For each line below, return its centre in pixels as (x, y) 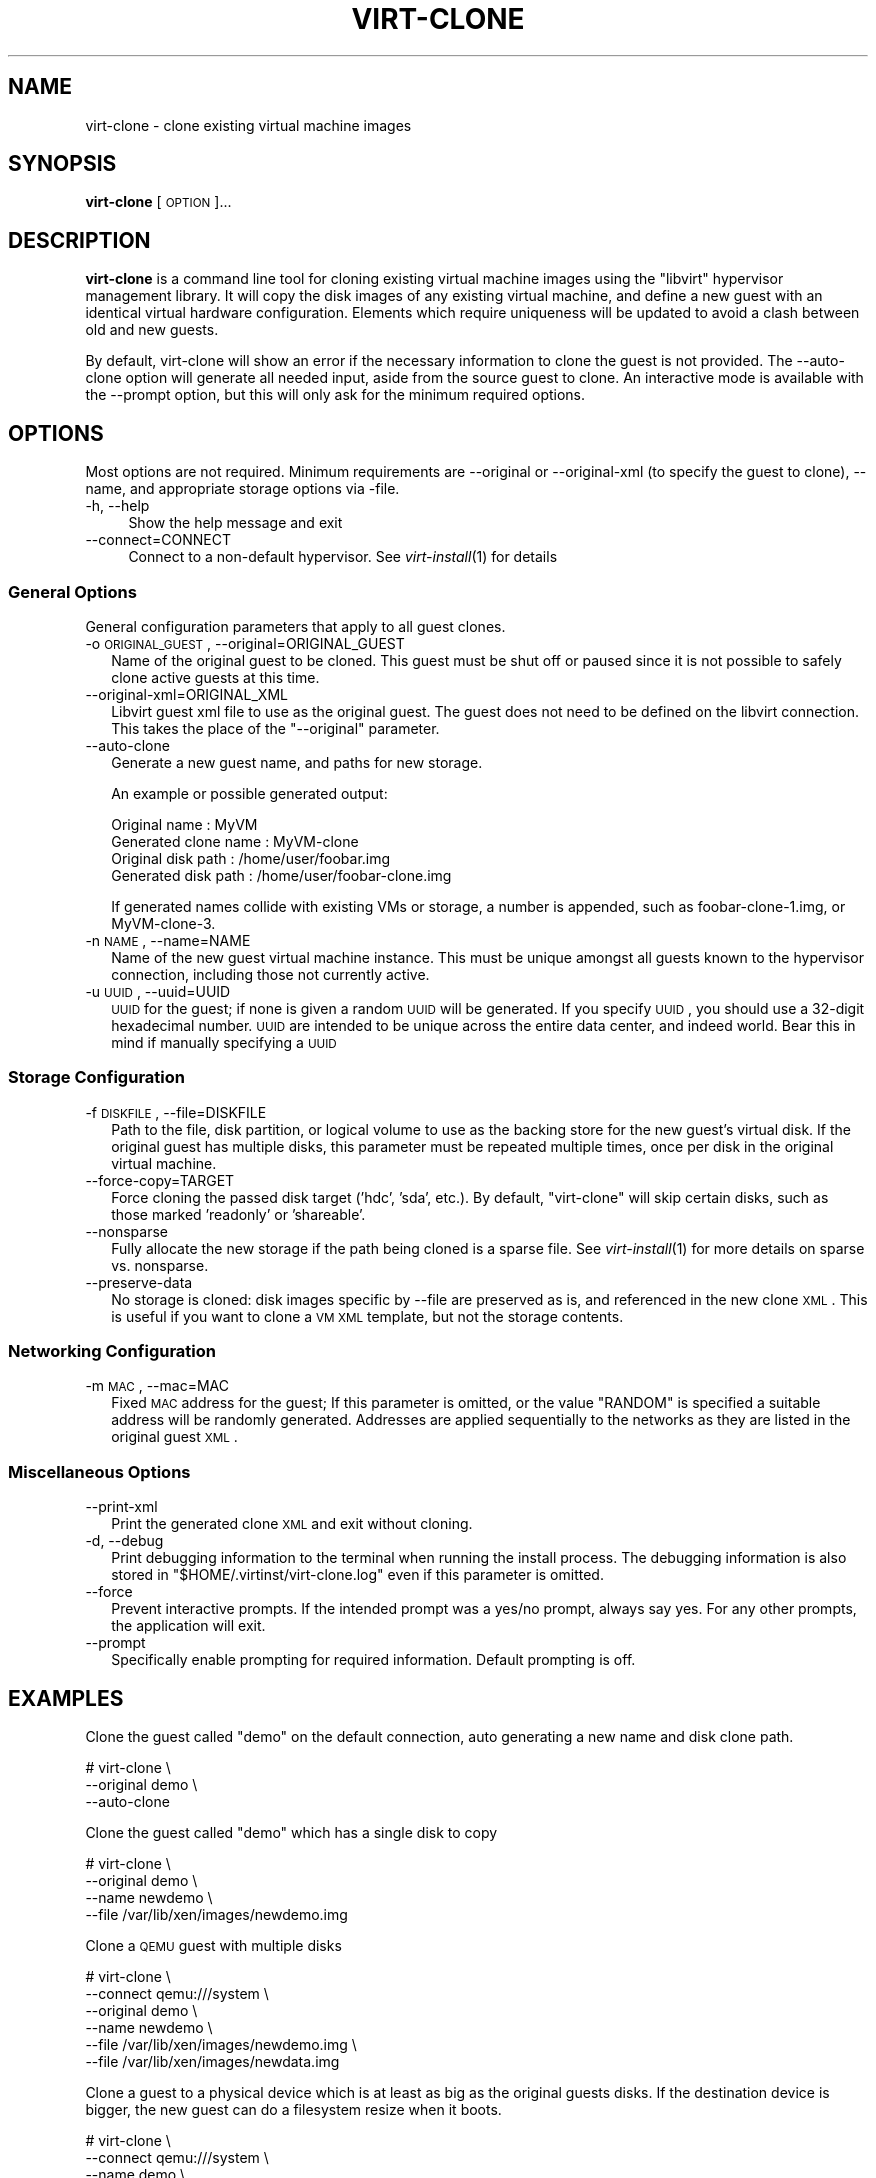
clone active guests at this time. (215, 677)
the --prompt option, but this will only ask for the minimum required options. (335, 395)
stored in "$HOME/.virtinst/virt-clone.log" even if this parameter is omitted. (357, 1575)
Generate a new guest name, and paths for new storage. (297, 762)
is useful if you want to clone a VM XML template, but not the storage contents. (367, 1316)
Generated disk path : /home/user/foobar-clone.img (281, 875)
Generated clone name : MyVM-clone (235, 841)
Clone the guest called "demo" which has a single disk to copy (291, 1832)
